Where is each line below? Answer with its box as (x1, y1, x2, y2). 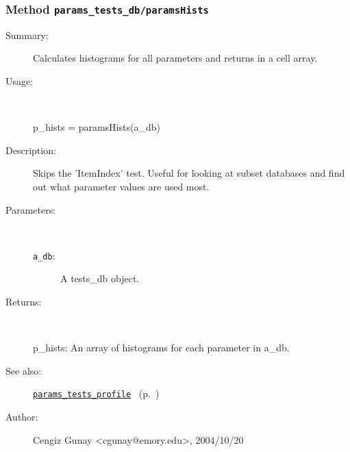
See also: (5, 363, 42, 377)
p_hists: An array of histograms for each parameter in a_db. (33, 340, 290, 355)
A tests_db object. (60, 271, 140, 286)
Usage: (5, 73, 34, 88)
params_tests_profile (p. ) (33, 386, 160, 401)
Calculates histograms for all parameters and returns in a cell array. (33, 51, 318, 65)
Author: (5, 410, 38, 423)
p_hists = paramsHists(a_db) (33, 120, 160, 134)
